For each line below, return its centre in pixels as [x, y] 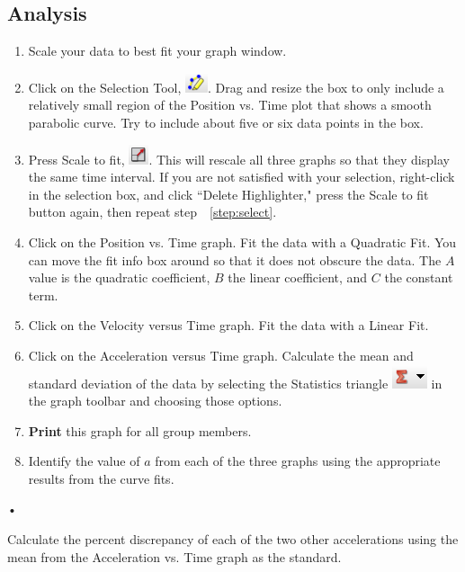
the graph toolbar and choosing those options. [155, 401]
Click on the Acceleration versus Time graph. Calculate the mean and [221, 355]
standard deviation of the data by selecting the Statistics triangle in [235, 383]
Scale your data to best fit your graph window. [157, 51]
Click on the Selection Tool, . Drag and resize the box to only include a [236, 87]
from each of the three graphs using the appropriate [298, 461]
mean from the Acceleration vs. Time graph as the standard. [174, 556]
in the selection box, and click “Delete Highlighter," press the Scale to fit [228, 194]
